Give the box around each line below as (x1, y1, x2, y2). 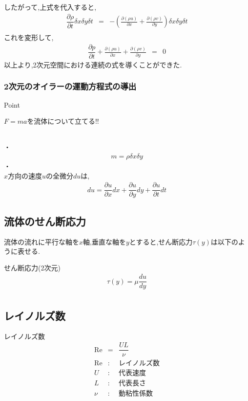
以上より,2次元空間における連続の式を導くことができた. (4, 59, 182, 69)
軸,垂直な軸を (83, 236, 126, 246)
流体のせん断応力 (4, 213, 86, 228)
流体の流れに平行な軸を (4, 236, 79, 246)
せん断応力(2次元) (4, 262, 61, 272)
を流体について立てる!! (27, 116, 99, 126)
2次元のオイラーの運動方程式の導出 (4, 80, 137, 92)
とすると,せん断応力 (129, 236, 193, 246)
